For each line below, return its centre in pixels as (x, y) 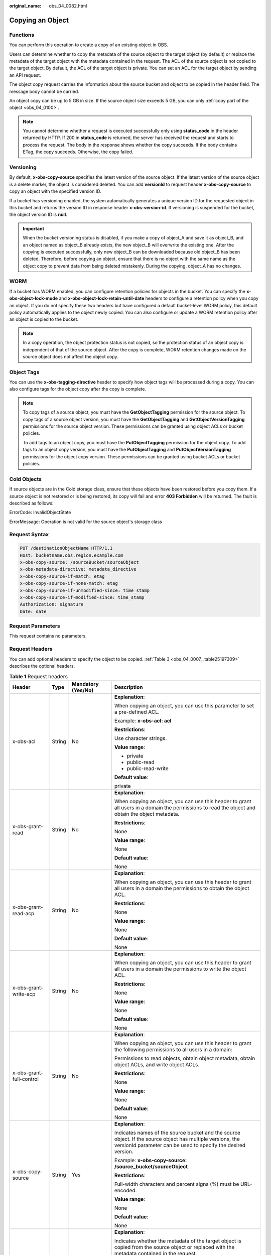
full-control (25, 1079)
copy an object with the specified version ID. (55, 191)
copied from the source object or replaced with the (174, 1247)
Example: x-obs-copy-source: (151, 1160)
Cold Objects (26, 479)
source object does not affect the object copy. (71, 356)
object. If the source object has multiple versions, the (177, 1139)
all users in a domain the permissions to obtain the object (182, 888)
